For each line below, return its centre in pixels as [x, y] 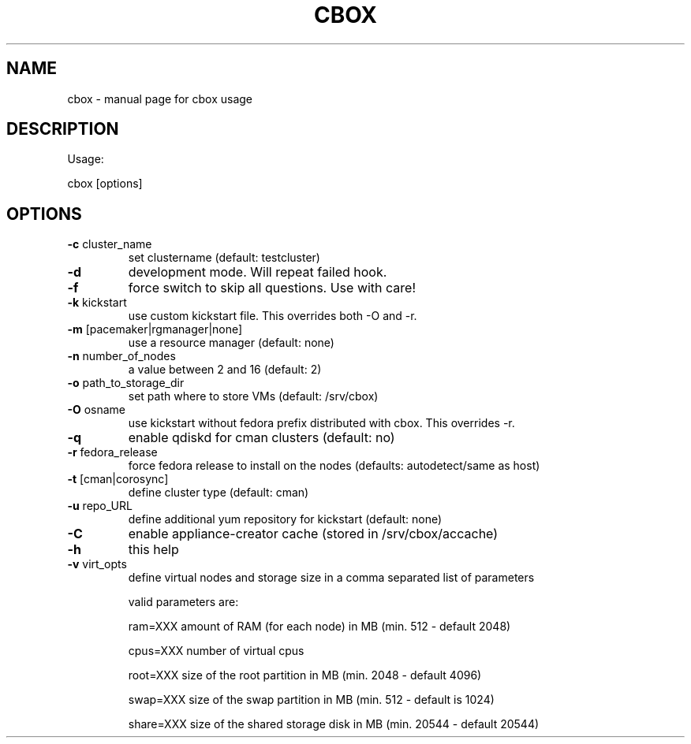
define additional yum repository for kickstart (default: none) [285, 519]
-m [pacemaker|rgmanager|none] [155, 329]
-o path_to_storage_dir [126, 383]
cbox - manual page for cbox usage [160, 99]
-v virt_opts [97, 564]
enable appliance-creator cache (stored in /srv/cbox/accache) [313, 534]
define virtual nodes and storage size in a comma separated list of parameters [331, 578]
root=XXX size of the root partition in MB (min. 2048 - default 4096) [305, 675]
